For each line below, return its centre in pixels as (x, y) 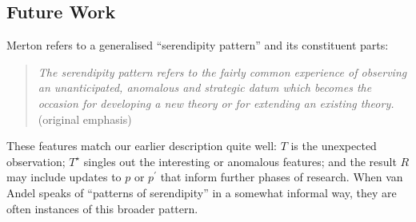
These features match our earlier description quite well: (142, 146)
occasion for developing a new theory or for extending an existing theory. (216, 103)
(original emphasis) (85, 119)
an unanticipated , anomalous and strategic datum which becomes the (205, 87)
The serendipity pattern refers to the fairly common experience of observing (222, 71)
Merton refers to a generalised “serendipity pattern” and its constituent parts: (198, 45)
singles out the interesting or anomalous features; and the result (240, 161)
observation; (36, 161)
